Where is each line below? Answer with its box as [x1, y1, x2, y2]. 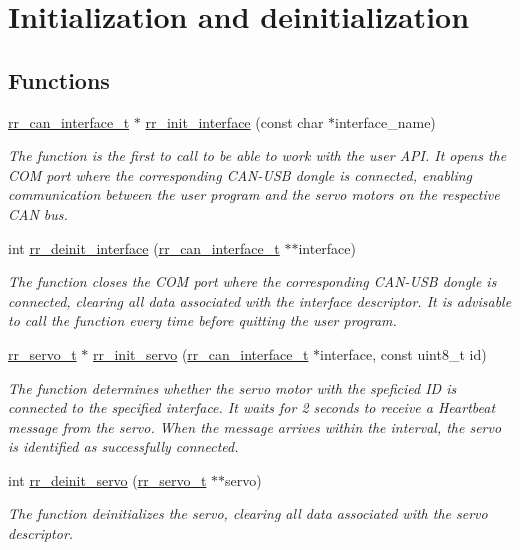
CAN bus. [8, 203, 68, 224]
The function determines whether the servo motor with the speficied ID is [8, 377, 457, 398]
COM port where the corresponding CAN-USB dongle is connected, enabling [8, 164, 473, 185]
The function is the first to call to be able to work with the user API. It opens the [8, 145, 507, 166]
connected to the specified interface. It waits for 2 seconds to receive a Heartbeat [8, 397, 496, 418]
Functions [8, 64, 110, 95]
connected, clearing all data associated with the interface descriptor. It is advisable [8, 290, 512, 311]
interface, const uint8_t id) [320, 343, 487, 364]
